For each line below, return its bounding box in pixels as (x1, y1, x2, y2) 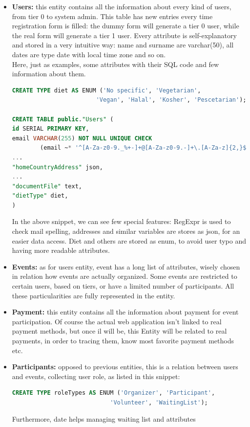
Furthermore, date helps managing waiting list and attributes (12, 413, 196, 424)
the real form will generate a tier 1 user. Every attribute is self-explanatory (12, 30, 237, 40)
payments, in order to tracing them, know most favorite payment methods (12, 336, 234, 345)
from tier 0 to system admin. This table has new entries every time (12, 11, 213, 21)
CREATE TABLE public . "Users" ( (12, 115, 114, 123)
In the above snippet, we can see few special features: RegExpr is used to (12, 216, 231, 226)
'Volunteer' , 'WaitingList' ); (110, 399, 208, 406)
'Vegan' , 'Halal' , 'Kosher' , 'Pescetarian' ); (96, 96, 247, 104)
